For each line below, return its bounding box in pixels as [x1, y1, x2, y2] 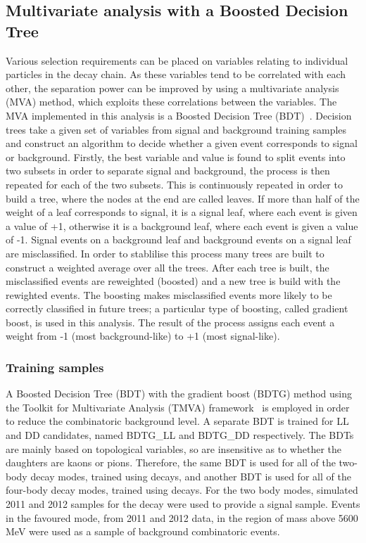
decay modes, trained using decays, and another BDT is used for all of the [30, 468, 351, 483]
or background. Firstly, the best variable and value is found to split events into [6, 149, 346, 164]
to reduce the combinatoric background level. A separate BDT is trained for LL [6, 414, 349, 428]
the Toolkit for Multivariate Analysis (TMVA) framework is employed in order [6, 400, 350, 414]
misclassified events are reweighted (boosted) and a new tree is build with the [6, 274, 341, 288]
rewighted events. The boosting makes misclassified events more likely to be [6, 287, 332, 302]
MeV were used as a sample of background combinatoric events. [6, 524, 280, 539]
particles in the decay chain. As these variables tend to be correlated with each [6, 67, 346, 82]
